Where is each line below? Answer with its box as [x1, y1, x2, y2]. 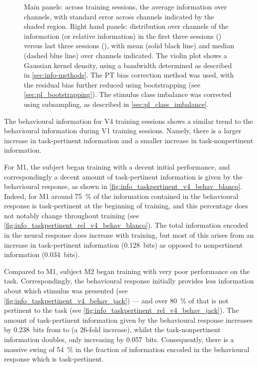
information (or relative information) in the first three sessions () [24, 30, 222, 41]
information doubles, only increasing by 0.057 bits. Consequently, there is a [4, 334, 234, 344]
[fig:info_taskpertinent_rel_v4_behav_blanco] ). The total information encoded [4, 220, 248, 230]
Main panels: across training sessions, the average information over [24, 1, 227, 11]
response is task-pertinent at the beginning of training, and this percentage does [4, 200, 249, 211]
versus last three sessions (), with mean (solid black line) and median [24, 40, 234, 51]
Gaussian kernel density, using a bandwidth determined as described [24, 60, 232, 70]
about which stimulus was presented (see [4, 285, 128, 296]
